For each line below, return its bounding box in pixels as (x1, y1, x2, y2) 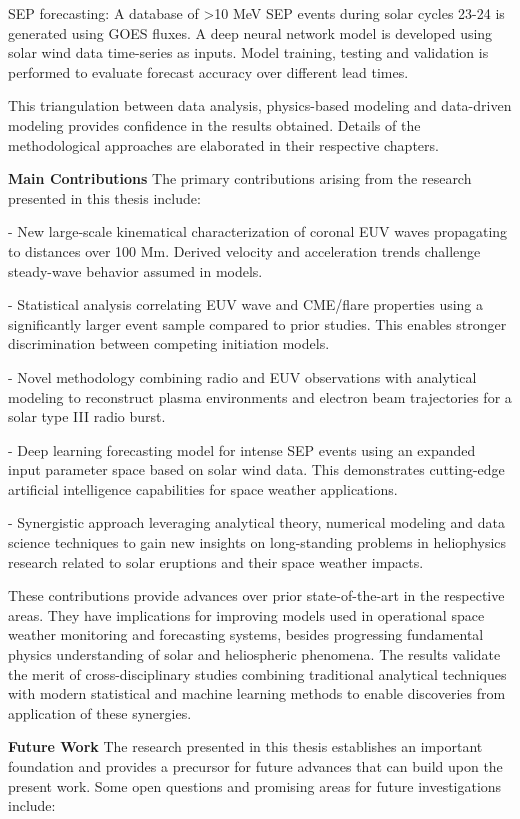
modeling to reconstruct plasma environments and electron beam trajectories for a (8, 386, 512, 407)
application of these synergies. (8, 702, 192, 723)
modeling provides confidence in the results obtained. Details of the (8, 114, 421, 135)
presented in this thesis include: (8, 187, 201, 208)
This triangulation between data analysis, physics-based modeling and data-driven (8, 95, 512, 116)
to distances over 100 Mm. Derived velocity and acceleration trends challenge (8, 240, 481, 261)
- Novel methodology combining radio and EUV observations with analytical (8, 366, 477, 387)
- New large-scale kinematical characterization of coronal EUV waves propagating (8, 221, 508, 242)
